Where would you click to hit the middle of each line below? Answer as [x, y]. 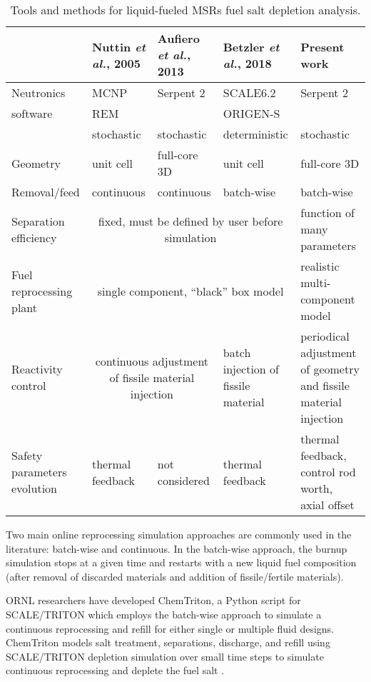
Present [322, 46]
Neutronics [39, 92]
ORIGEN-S [251, 113]
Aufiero [178, 38]
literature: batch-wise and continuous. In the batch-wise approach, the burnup [177, 548]
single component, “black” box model [190, 291]
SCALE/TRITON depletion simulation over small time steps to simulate [165, 656]
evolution [35, 488]
